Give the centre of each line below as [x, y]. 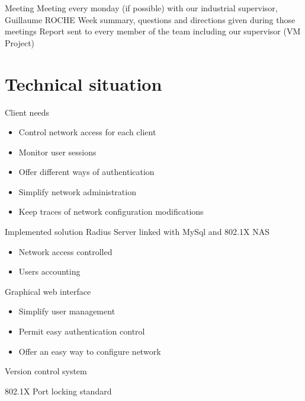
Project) [20, 42]
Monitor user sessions [57, 152]
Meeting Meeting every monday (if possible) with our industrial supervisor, [141, 8]
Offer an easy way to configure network [90, 351]
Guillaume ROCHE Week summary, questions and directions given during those [150, 19]
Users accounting [49, 271]
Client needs [27, 112]
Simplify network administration [77, 191]
